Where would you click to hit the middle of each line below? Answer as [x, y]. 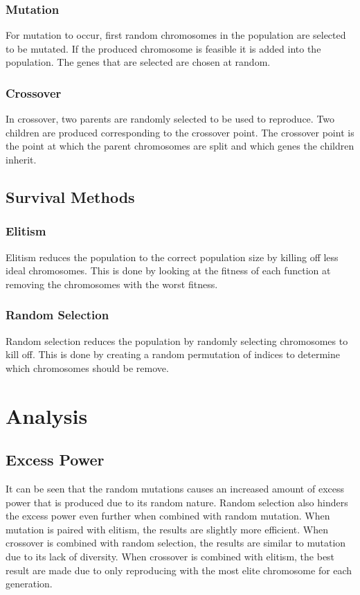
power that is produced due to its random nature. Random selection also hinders [177, 502]
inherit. [21, 159]
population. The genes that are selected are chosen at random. [138, 62]
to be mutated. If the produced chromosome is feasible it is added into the [163, 48]
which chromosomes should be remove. [87, 367]
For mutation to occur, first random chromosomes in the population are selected [176, 35]
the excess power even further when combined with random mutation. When [168, 516]
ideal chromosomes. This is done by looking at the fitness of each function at [168, 270]
